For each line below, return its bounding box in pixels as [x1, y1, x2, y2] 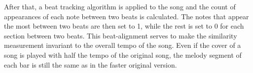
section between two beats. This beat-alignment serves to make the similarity [4, 30, 237, 40]
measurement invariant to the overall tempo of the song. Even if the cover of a [4, 40, 241, 50]
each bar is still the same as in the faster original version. [4, 59, 177, 70]
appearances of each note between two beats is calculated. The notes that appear [4, 11, 249, 21]
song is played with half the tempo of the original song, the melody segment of [4, 49, 242, 60]
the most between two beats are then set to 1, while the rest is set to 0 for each [4, 21, 244, 31]
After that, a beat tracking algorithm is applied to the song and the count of [4, 1, 236, 11]
